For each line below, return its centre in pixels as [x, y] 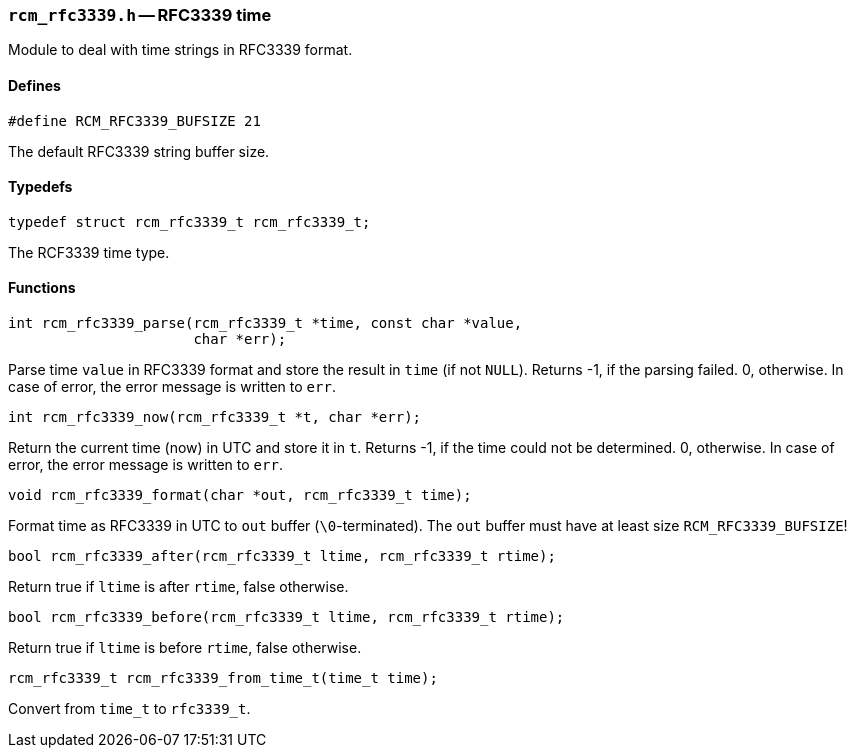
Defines [34, 85]
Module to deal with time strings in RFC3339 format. [180, 50]
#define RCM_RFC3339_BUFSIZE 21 [134, 120]
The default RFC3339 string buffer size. [139, 151]
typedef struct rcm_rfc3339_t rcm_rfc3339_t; [189, 221]
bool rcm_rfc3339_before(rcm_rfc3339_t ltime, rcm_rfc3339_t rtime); [286, 617]
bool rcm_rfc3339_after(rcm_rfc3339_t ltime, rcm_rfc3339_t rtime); [282, 556]
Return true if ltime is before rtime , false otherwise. [185, 648]
